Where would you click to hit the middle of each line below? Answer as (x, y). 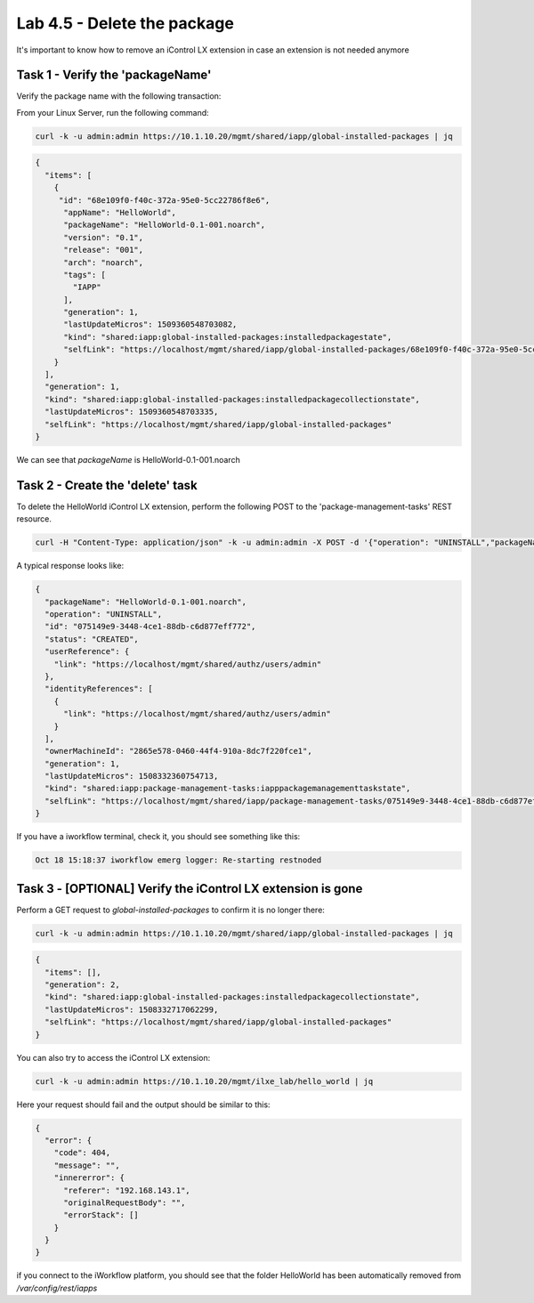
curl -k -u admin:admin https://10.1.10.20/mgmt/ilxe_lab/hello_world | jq (204, 1081)
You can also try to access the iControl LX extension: (113, 1057)
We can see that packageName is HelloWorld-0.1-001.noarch (128, 459)
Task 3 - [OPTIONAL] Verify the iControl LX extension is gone (190, 889)
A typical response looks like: (70, 566)
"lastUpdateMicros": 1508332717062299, (132, 1009)
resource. (34, 519)
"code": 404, (82, 1153)
